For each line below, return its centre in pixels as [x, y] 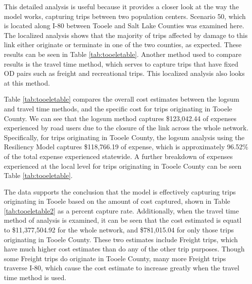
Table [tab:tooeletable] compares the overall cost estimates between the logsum [122, 99]
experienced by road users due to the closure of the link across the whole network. [126, 128]
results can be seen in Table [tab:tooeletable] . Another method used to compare [123, 54]
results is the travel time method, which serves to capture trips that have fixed [121, 63]
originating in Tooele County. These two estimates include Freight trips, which [121, 239]
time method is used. [35, 277]
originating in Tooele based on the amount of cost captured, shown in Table [117, 201]
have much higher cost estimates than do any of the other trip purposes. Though [124, 249]
